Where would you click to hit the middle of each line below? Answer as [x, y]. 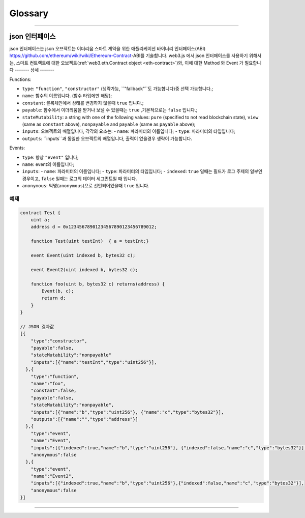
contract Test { [40, 213]
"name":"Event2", [52, 476]
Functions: [20, 79]
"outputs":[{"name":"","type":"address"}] [84, 419]
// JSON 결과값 [37, 326]
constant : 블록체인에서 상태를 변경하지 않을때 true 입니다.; [83, 103]
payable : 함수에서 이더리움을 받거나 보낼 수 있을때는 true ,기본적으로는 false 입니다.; [110, 110]
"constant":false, [54, 391]
